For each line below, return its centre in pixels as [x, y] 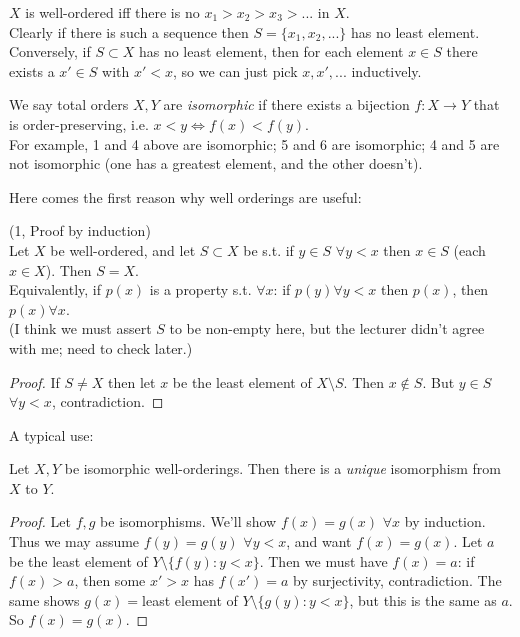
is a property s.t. [200, 289]
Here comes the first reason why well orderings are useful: [185, 196]
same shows [44, 599]
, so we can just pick [235, 70]
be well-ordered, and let [123, 249]
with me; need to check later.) [101, 347]
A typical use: [51, 434]
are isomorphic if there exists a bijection [286, 104]
